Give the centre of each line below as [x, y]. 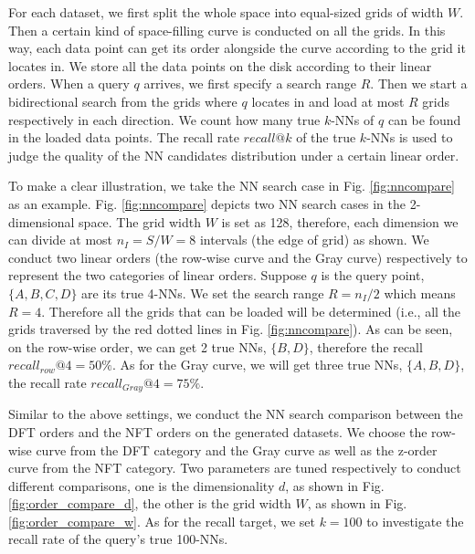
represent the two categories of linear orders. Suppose [158, 275]
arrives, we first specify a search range [250, 84]
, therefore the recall [366, 346]
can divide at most [61, 240]
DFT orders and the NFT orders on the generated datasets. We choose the [218, 431]
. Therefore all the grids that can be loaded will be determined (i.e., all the [251, 311]
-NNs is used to [410, 137]
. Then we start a [419, 84]
